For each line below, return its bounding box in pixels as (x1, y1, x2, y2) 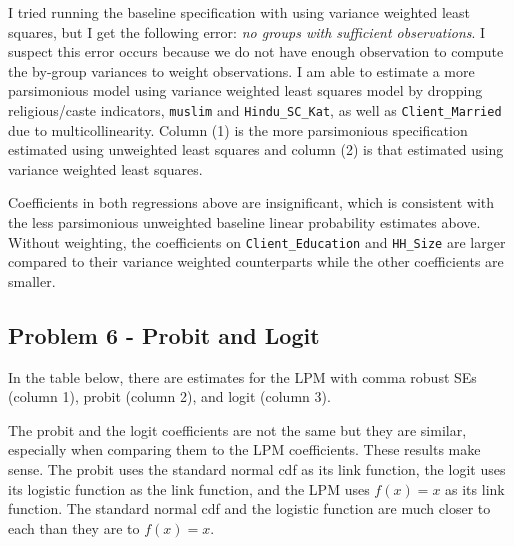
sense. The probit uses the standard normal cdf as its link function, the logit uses (8, 459, 506, 480)
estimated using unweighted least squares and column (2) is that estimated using (8, 139, 504, 160)
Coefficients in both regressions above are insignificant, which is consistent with (8, 192, 495, 213)
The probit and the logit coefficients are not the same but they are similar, (8, 419, 467, 440)
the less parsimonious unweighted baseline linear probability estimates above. (8, 212, 481, 232)
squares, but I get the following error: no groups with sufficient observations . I (8, 21, 486, 42)
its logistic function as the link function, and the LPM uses (8, 478, 370, 499)
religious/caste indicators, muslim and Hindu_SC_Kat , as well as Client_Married (8, 99, 502, 120)
